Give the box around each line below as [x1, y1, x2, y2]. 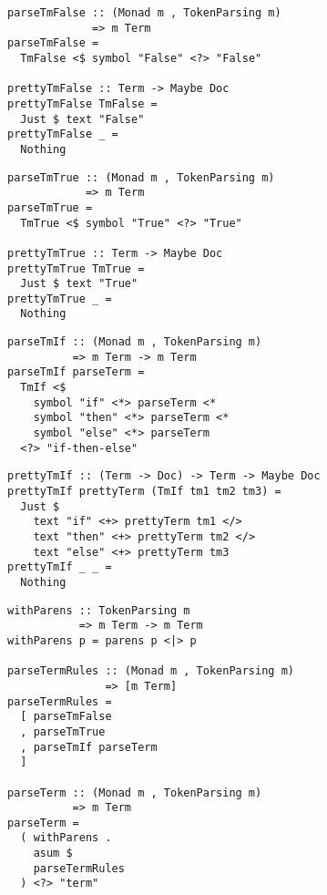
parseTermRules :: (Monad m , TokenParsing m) [7, 664, 294, 678]
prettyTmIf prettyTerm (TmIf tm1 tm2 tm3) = [7, 485, 281, 499]
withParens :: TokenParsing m [7, 603, 190, 617]
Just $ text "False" [20, 112, 145, 126]
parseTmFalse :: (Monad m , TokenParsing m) [7, 6, 281, 19]
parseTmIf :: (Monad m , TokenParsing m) [7, 335, 262, 349]
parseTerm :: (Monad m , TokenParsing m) [7, 786, 262, 799]
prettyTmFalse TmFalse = [7, 97, 158, 110]
